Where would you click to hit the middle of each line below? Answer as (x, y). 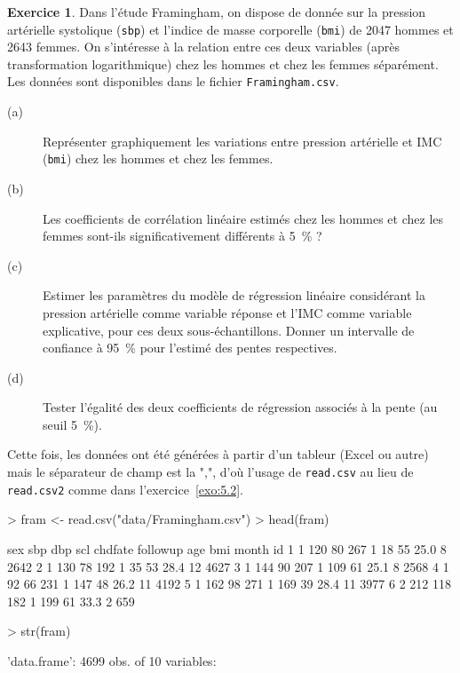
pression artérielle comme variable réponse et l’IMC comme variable (227, 312)
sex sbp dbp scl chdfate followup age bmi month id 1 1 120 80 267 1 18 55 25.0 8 (227, 548)
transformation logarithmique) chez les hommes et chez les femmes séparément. (223, 63)
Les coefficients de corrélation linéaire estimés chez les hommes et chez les (243, 218)
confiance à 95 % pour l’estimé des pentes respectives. (190, 348)
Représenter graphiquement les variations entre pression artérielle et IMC (242, 141)
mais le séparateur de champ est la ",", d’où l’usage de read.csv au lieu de (210, 472)
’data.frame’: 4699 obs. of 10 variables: (112, 660)
